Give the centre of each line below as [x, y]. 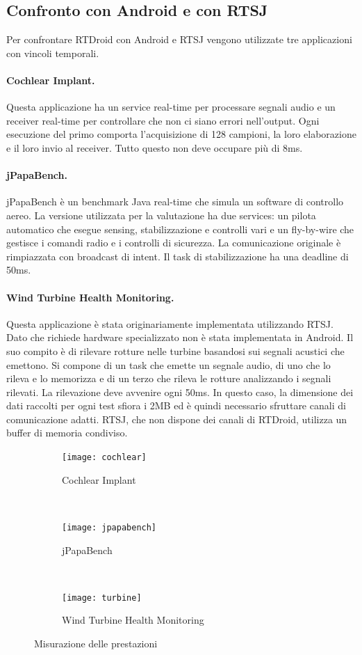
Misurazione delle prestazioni [96, 643]
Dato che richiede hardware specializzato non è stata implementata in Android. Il [180, 337]
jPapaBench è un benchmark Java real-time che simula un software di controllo [175, 202]
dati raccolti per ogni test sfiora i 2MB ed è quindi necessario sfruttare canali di [176, 405]
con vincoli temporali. [53, 53]
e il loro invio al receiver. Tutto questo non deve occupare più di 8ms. [155, 147]
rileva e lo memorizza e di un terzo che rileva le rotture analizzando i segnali [169, 378]
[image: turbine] [102, 598]
